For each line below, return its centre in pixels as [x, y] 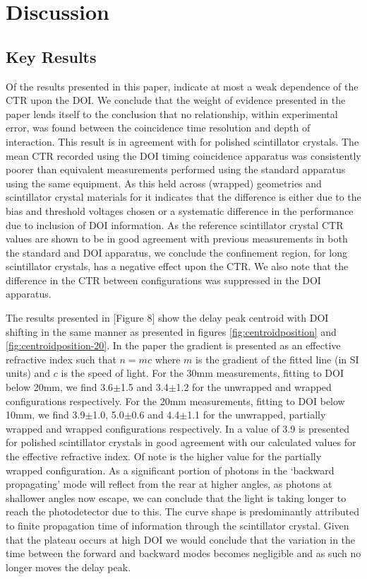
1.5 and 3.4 [144, 387]
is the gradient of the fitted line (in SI [277, 359]
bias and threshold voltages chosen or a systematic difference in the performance [180, 210]
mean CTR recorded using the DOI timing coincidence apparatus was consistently [183, 155]
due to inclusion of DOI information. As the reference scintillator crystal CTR [175, 224]
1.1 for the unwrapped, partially [257, 415]
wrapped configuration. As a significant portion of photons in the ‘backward [170, 470]
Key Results [51, 56]
